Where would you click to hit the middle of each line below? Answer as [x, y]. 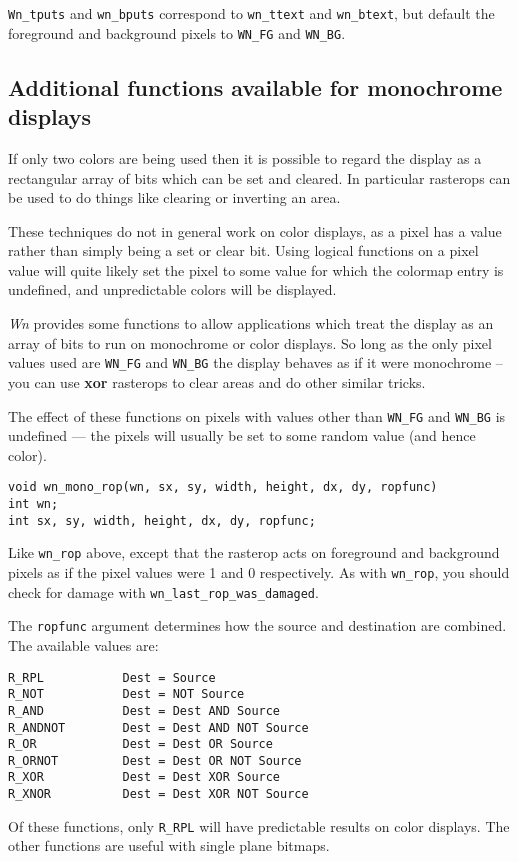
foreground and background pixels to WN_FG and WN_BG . [177, 32]
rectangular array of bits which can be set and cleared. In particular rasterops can [259, 177]
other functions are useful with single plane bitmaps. [169, 845]
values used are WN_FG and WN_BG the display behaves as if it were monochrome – [255, 362]
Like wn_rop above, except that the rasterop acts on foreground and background [254, 552]
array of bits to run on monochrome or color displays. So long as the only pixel [250, 342]
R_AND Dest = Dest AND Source [144, 710]
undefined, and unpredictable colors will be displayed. [172, 289]
